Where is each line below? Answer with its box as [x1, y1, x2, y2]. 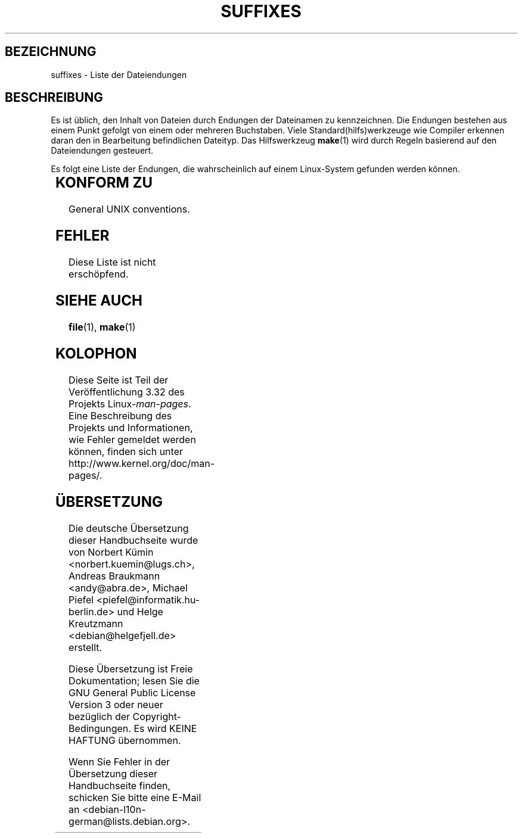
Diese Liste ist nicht [69, 256, 156, 269]
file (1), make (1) [69, 320, 136, 333]
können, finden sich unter [69, 445, 183, 457]
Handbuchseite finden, [69, 779, 171, 792]
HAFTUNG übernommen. [69, 734, 181, 746]
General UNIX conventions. [69, 203, 190, 216]
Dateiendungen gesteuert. [51, 145, 154, 156]
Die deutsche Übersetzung [69, 522, 189, 534]
